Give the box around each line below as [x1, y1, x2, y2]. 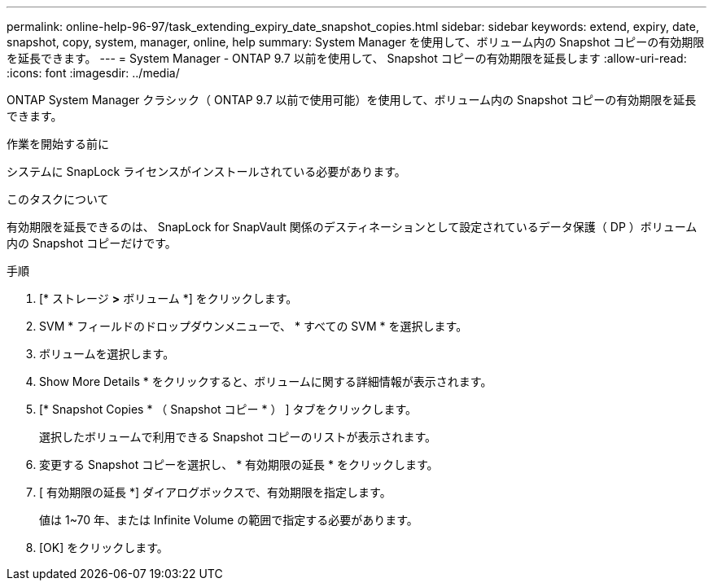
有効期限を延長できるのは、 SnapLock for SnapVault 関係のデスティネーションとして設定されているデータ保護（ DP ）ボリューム [7, 220, 698, 234]
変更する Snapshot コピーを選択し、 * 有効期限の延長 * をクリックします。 [39, 458, 439, 471]
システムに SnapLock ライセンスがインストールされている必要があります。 [7, 164, 406, 178]
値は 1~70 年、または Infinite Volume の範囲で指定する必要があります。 [39, 513, 418, 527]
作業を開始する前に [7, 137, 109, 151]
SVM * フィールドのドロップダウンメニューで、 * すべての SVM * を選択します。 [39, 319, 468, 333]
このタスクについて [7, 192, 109, 206]
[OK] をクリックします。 [39, 541, 168, 554]
